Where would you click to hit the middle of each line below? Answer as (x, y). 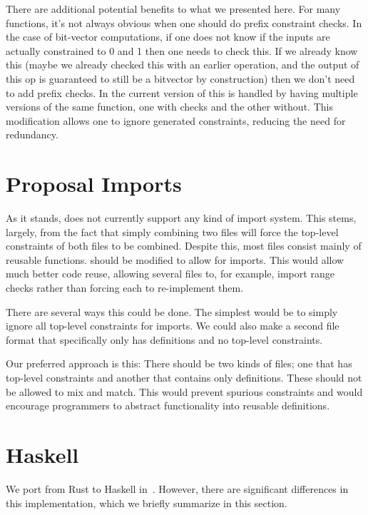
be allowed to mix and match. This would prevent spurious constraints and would (184, 391)
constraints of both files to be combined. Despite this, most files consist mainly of (184, 246)
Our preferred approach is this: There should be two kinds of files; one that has (179, 363)
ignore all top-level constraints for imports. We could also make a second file (173, 326)
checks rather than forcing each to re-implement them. (125, 288)
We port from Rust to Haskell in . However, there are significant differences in (177, 488)
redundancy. (32, 134)
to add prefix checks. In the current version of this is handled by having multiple (182, 92)
